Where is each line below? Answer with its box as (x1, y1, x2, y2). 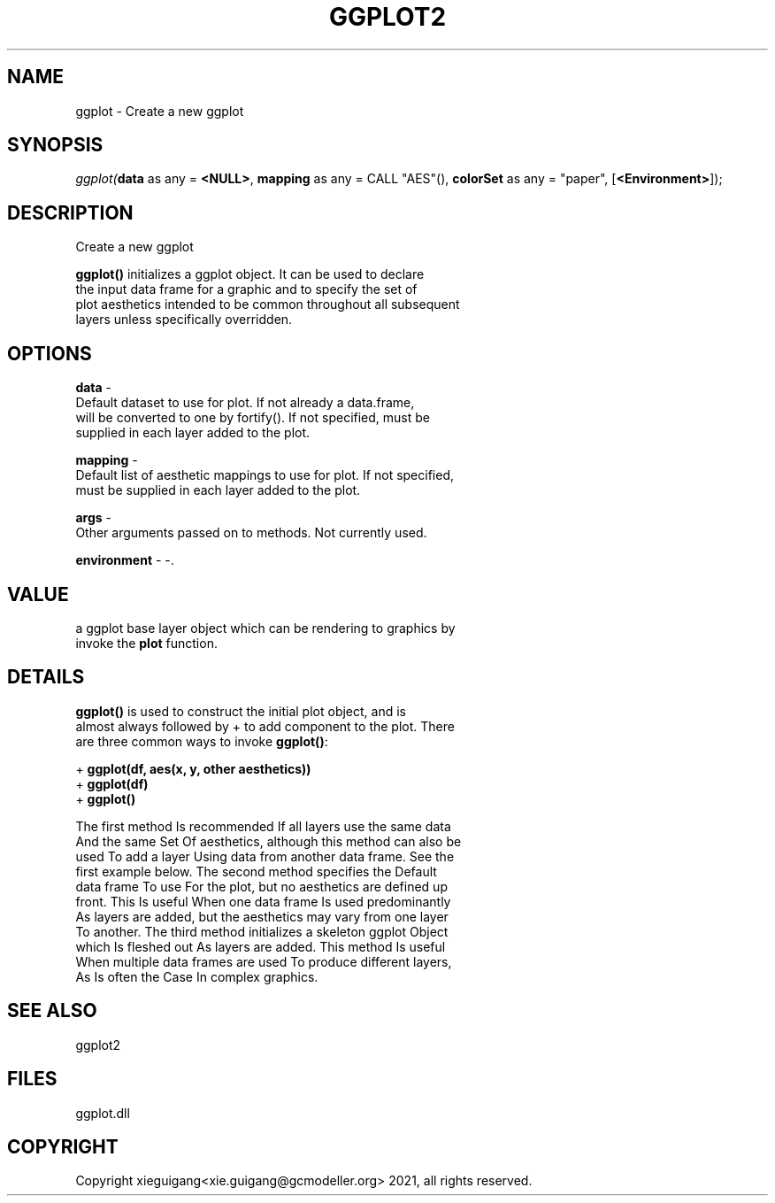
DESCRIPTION (7, 201, 134, 224)
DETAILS (7, 666, 85, 689)
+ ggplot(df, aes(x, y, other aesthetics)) (75, 760, 311, 776)
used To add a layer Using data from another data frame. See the (75, 848, 455, 864)
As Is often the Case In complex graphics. (75, 968, 318, 984)
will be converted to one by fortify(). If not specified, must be (75, 410, 430, 426)
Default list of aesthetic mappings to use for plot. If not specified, (75, 467, 454, 483)
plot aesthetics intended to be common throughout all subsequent (75, 297, 460, 312)
